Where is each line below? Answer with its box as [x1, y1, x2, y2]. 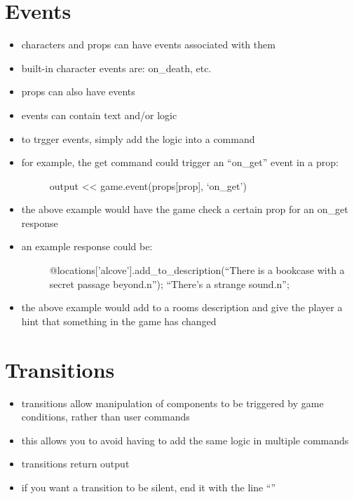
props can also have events [21, 84, 135, 99]
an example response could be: [21, 239, 153, 254]
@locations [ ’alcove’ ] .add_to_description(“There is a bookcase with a [49, 263, 345, 278]
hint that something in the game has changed [21, 313, 217, 328]
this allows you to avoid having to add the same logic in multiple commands [21, 432, 349, 447]
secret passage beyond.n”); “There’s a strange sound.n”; [49, 276, 290, 291]
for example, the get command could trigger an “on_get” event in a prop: [21, 155, 339, 170]
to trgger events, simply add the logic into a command [21, 131, 255, 146]
